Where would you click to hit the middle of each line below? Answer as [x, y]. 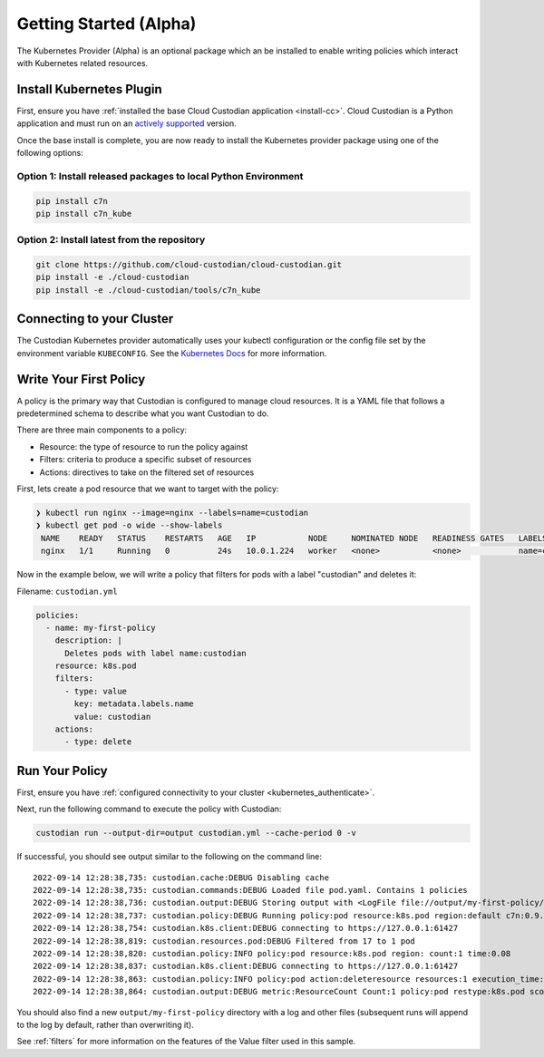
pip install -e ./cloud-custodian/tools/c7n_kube [148, 290]
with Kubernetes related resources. [83, 63]
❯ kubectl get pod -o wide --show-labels [129, 525]
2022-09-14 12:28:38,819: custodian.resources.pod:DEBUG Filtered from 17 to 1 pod [224, 941]
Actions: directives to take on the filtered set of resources [147, 472]
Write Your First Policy [81, 379]
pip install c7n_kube [84, 213]
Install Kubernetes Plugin [89, 89]
